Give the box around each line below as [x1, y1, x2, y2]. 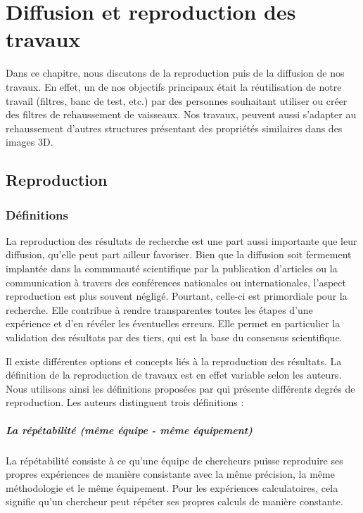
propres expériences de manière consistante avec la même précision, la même [6, 467, 335, 481]
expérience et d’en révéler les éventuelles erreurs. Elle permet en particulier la [6, 316, 340, 331]
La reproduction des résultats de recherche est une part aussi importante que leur [6, 233, 357, 248]
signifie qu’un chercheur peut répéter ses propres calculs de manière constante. [6, 494, 343, 509]
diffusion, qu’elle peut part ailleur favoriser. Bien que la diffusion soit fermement [6, 247, 352, 262]
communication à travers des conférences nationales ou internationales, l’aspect [6, 274, 346, 289]
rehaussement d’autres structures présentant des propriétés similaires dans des [6, 120, 343, 135]
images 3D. [6, 134, 53, 149]
